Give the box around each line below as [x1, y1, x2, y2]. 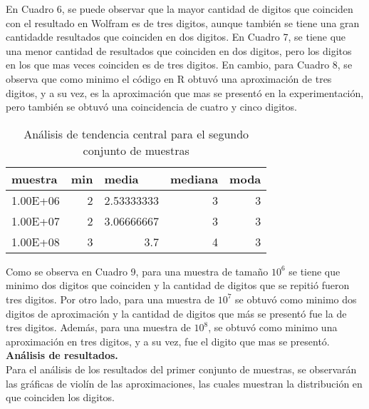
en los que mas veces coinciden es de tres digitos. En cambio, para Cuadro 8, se [6, 57, 353, 72]
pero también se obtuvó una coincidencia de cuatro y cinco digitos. [6, 99, 297, 114]
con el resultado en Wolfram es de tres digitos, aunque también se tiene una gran [6, 15, 360, 30]
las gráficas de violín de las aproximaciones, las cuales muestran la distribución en [6, 375, 363, 390]
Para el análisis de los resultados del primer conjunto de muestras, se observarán [6, 361, 357, 376]
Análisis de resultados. [6, 348, 118, 363]
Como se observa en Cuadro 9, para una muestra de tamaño [6, 263, 269, 278]
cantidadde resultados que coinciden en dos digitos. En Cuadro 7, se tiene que [6, 29, 346, 44]
